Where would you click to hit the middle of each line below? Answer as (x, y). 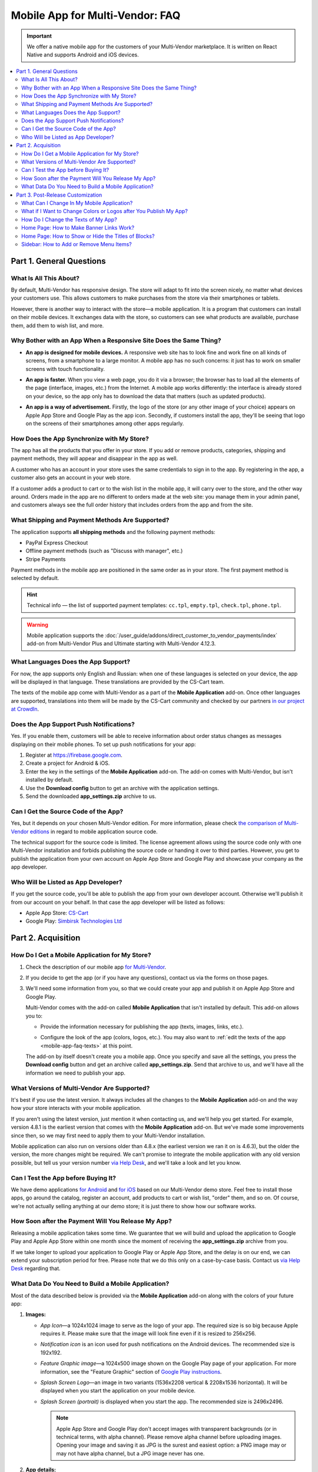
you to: (34, 1016)
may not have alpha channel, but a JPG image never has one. (130, 1453)
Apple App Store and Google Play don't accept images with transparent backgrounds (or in (166, 1428)
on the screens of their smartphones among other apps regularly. (105, 423)
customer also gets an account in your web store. (71, 478)
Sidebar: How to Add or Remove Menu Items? (77, 244)
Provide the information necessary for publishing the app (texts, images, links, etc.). (142, 1026)
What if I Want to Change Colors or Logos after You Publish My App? (105, 211)
